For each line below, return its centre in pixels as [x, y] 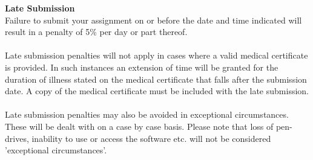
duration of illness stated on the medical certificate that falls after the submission [156, 79]
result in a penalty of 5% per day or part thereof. [96, 32]
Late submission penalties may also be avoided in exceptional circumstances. [147, 114]
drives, [17, 138]
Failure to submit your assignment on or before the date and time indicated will [153, 20]
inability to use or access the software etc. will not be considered [151, 138]
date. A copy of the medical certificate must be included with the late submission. [157, 91]
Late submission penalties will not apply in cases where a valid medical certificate [156, 55]
